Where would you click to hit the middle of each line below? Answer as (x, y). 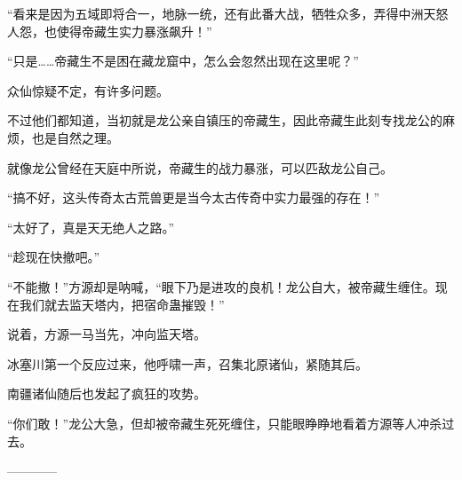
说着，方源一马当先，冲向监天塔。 (107, 334)
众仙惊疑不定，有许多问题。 (88, 90)
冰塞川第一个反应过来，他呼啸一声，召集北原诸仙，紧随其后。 (187, 363)
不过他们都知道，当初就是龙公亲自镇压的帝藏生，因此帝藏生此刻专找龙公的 (225, 120)
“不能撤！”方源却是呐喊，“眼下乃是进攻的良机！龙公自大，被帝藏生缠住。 (221, 286)
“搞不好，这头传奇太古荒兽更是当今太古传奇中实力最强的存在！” (194, 197)
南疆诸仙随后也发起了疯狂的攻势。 (107, 393)
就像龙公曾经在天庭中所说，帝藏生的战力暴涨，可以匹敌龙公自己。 (200, 167)
